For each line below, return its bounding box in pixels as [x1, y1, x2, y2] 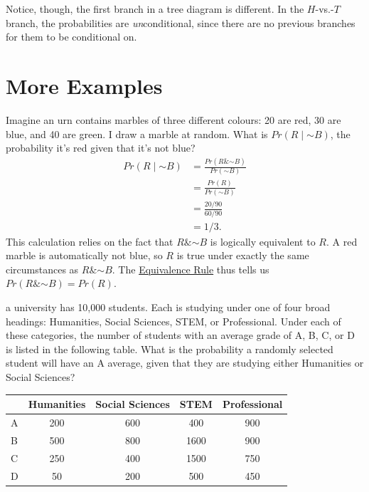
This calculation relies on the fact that [6, 234, 173, 248]
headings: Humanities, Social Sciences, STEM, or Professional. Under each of [6, 313, 341, 328]
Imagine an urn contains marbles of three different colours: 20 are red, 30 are [6, 112, 341, 127]
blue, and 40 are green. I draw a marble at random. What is [6, 126, 268, 141]
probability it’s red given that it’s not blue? [6, 140, 196, 155]
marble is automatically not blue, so [6, 248, 163, 263]
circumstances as [6, 261, 79, 276]
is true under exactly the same [176, 248, 309, 263]
